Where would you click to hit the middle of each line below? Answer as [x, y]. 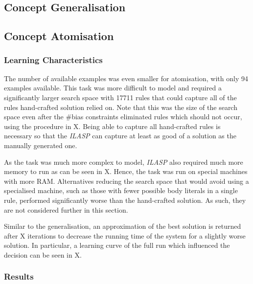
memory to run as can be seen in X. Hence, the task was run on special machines [126, 171]
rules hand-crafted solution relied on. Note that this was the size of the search [121, 107]
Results [19, 276]
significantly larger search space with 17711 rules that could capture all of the [120, 97]
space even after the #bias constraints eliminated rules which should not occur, [123, 117]
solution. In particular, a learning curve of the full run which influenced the [117, 245]
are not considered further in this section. [66, 209]
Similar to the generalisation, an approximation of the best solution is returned [123, 226]
